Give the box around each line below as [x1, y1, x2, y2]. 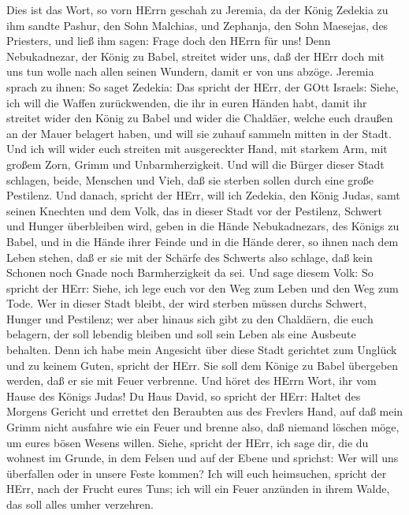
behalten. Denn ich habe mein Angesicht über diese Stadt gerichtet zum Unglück [6, 341, 397, 358]
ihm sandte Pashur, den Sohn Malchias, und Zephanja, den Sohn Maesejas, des [6, 17, 389, 33]
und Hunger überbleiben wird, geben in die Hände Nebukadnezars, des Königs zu [6, 218, 400, 234]
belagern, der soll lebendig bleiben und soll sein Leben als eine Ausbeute [6, 326, 356, 342]
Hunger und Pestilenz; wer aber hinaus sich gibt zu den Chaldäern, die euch [6, 310, 374, 327]
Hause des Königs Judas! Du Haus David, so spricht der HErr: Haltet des [6, 387, 361, 404]
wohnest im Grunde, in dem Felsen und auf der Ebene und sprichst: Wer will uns [6, 450, 399, 466]
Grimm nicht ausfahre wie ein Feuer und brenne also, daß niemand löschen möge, [6, 419, 400, 435]
